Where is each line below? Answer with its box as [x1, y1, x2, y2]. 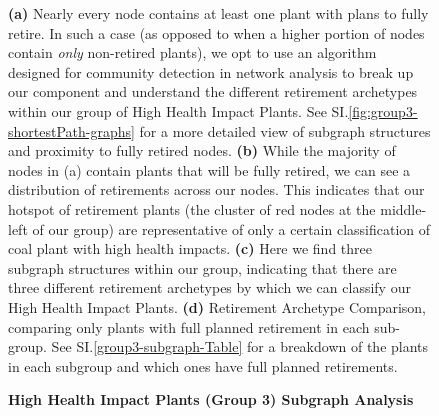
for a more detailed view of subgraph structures [139, 120, 431, 141]
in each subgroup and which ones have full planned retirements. [8, 355, 398, 376]
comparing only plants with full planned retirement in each [8, 316, 370, 337]
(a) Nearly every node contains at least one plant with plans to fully [8, 3, 429, 23]
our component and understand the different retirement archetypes [8, 81, 418, 102]
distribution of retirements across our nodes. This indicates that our [8, 179, 425, 200]
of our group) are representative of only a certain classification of [32, 218, 431, 239]
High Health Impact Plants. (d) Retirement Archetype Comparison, [8, 296, 427, 317]
